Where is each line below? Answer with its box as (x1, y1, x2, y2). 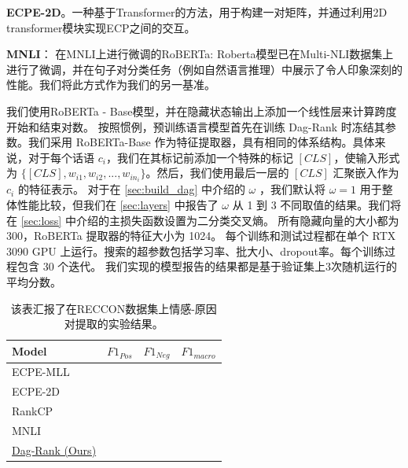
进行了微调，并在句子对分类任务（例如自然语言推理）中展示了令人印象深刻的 (6, 61, 402, 77)
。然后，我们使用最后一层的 (145, 164, 289, 181)
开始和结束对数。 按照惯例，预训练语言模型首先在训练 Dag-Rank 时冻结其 (6, 118, 385, 135)
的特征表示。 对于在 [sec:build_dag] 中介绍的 (17, 181, 245, 197)
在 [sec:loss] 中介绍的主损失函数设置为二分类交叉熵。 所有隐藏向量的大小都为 (6, 212, 399, 228)
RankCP (12, 403, 53, 419)
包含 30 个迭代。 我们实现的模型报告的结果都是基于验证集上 (17, 258, 325, 275)
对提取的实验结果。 (64, 315, 164, 332)
